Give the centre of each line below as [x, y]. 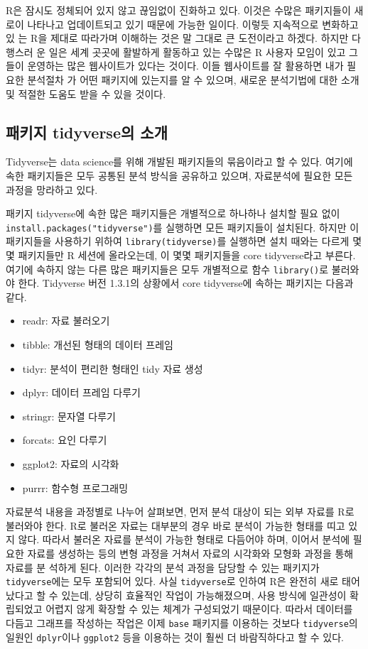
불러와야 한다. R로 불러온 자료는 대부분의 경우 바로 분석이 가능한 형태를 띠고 [175, 525]
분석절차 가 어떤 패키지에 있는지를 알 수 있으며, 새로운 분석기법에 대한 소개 [193, 79]
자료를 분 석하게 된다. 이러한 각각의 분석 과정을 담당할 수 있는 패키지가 [163, 567]
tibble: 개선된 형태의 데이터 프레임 [98, 345]
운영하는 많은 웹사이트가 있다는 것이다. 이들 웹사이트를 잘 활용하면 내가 [185, 66]
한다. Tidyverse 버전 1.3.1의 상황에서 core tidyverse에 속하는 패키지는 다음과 [186, 283]
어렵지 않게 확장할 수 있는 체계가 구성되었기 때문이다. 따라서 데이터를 [199, 609]
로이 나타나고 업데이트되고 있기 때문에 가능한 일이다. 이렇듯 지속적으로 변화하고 [182, 24]
